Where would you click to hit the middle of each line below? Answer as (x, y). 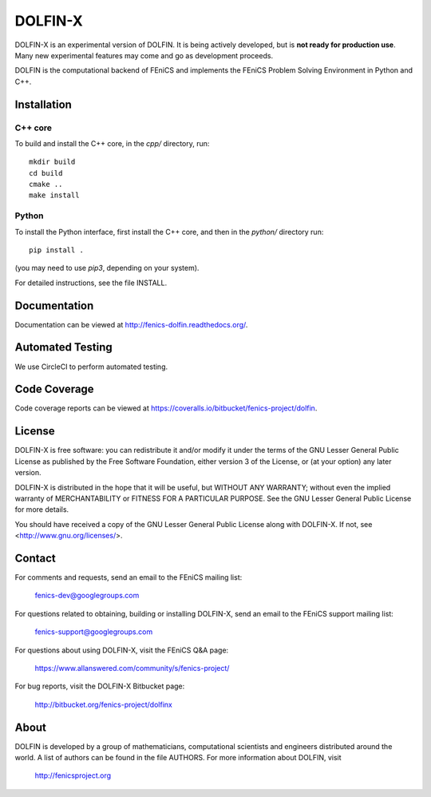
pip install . (56, 250)
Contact (35, 558)
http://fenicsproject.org (73, 775)
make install (54, 195)
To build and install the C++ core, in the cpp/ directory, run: (112, 143)
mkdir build (52, 162)
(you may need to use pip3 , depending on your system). (107, 268)
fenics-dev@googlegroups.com (87, 596)
